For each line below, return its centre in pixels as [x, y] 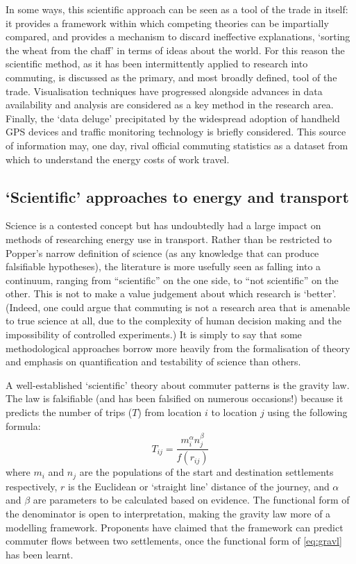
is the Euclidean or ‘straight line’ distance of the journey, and [199, 486]
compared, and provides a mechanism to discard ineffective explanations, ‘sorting [178, 36]
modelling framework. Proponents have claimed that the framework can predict [175, 527]
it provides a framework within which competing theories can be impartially [167, 23]
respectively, [32, 486]
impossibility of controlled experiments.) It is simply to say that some [154, 334]
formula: [23, 425]
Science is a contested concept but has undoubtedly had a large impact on [163, 225]
